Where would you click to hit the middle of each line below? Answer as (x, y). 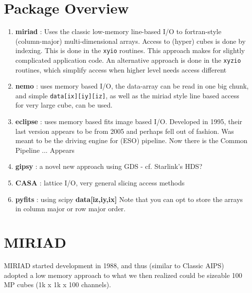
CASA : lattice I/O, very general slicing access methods (100, 183)
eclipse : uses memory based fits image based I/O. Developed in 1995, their (129, 121)
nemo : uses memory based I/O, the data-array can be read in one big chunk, (132, 86)
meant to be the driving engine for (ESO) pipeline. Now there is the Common (131, 140)
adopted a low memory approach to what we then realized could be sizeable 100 (123, 275)
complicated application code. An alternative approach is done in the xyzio (128, 60)
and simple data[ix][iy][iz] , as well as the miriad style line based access (127, 95)
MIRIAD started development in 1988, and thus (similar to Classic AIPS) (114, 265)
